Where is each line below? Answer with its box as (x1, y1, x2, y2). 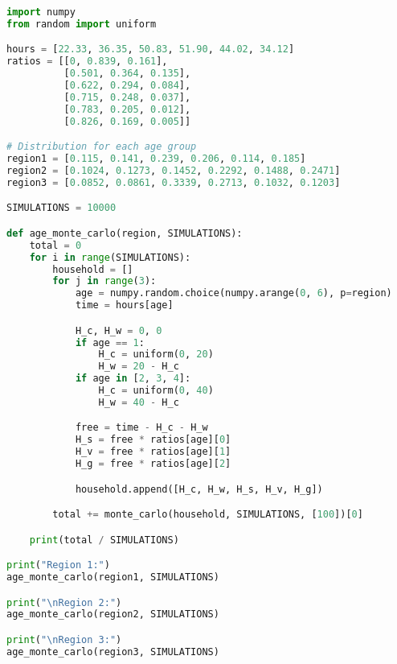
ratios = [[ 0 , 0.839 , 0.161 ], (6, 56, 168, 68)
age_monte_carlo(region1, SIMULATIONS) (6, 571, 219, 584)
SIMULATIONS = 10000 (6, 202, 117, 214)
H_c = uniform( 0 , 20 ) (98, 348, 214, 361)
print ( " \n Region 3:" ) (6, 634, 122, 645)
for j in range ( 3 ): (52, 275, 157, 287)
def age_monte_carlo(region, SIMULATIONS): (6, 227, 243, 239)
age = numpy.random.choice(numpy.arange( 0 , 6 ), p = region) (75, 287, 392, 299)
